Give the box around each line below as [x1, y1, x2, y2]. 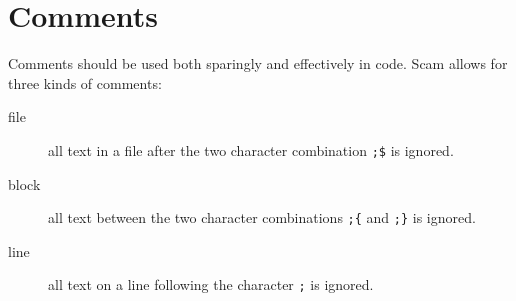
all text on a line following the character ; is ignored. [48, 274, 374, 295]
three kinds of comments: [8, 72, 162, 93]
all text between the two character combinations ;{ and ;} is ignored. [48, 207, 476, 228]
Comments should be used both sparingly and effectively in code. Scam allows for [8, 53, 508, 74]
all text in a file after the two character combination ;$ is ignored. [48, 139, 454, 160]
